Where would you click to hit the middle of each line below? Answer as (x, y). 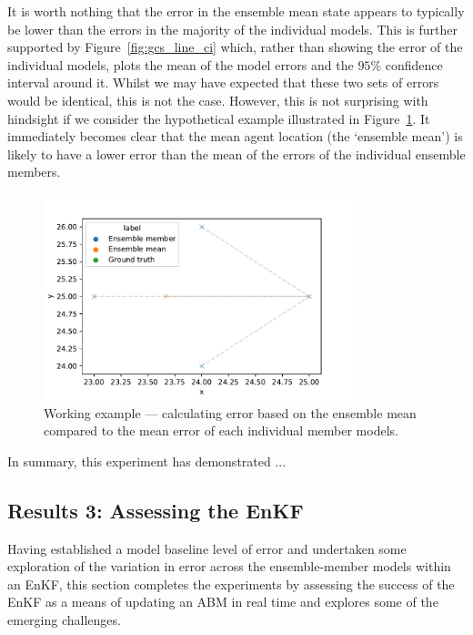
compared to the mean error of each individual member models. (221, 430)
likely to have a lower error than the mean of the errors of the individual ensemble (236, 154)
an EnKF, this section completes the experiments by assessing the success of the (231, 584)
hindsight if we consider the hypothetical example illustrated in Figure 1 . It (219, 118)
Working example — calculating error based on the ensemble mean (230, 412)
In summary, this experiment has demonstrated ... (147, 461)
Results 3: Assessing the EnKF (156, 510)
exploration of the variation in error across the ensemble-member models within (229, 566)
